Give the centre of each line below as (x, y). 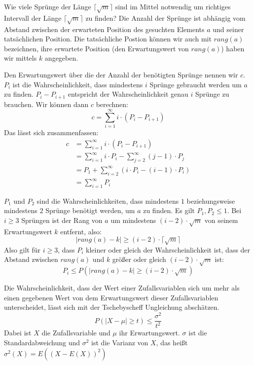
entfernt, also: (81, 231)
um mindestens (133, 220)
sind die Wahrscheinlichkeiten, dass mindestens (108, 201)
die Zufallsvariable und (76, 333)
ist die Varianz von (120, 343)
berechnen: (112, 104)
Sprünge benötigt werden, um (90, 210)
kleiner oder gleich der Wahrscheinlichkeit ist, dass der (168, 249)
